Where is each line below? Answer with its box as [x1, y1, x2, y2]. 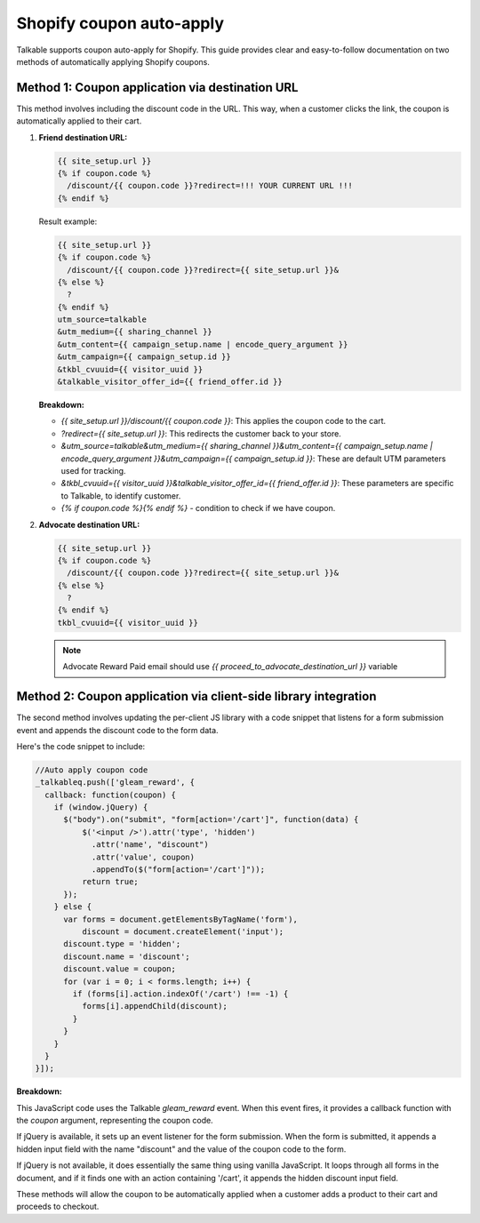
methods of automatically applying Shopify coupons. [16, 56, 211, 67]
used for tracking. [60, 465, 126, 476]
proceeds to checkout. [16, 1201, 100, 1212]
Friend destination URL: [38, 132, 128, 142]
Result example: [38, 216, 98, 227]
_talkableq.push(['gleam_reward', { [35, 778, 196, 787]
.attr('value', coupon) [91, 851, 196, 862]
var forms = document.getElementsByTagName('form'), [63, 914, 298, 924]
